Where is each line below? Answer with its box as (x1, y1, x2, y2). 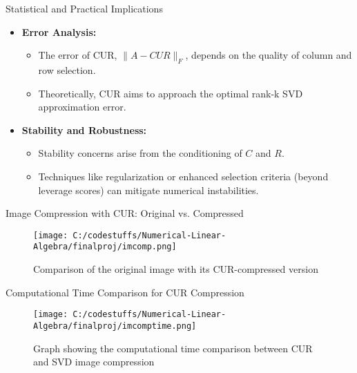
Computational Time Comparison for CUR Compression (6, 285, 244, 299)
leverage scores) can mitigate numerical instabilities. (38, 182, 259, 197)
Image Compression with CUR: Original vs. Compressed (6, 206, 244, 220)
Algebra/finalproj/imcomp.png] (33, 242, 177, 252)
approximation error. (38, 99, 126, 114)
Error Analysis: (21, 24, 97, 39)
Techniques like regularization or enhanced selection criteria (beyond (38, 169, 329, 183)
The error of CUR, (38, 48, 117, 62)
